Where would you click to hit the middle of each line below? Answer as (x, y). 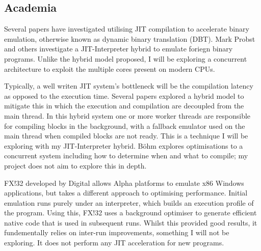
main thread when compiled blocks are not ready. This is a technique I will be (126, 136)
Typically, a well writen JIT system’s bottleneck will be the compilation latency (129, 86)
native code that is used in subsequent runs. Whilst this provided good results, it (131, 222)
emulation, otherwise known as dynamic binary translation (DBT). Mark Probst (130, 38)
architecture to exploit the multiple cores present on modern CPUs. (110, 68)
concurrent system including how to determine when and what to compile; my (126, 156)
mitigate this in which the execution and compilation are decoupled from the (124, 106)
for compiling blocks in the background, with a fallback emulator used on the (125, 125)
